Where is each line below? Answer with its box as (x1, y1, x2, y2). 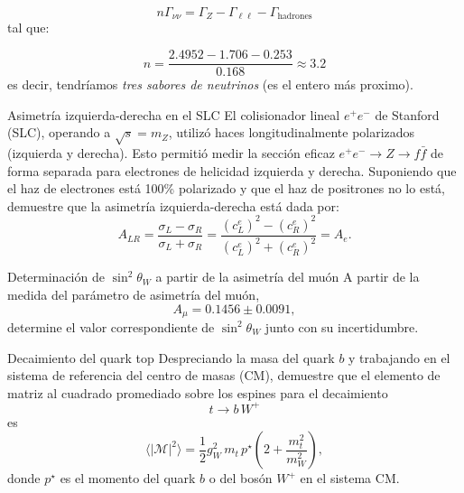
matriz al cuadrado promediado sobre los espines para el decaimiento (7, 383, 388, 402)
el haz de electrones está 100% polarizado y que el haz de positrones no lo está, (7, 179, 445, 198)
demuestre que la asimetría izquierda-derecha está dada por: (7, 196, 339, 215)
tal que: (7, 18, 50, 37)
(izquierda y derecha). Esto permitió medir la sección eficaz (7, 144, 335, 163)
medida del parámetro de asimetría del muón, (7, 284, 260, 303)
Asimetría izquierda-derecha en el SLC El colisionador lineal (7, 105, 340, 124)
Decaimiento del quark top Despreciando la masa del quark (7, 348, 335, 367)
